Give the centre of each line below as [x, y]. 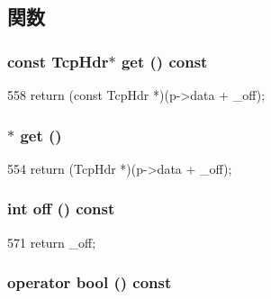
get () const [164, 61]
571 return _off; [52, 242]
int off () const [61, 208]
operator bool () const [90, 282]
